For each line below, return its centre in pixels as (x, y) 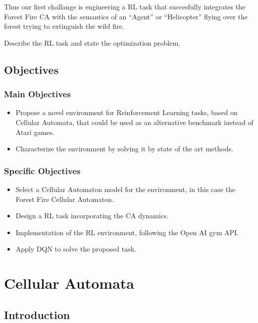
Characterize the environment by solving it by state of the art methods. (124, 149)
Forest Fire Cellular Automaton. (65, 199)
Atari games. (35, 132)
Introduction (37, 314)
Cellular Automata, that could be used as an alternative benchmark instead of (134, 122)
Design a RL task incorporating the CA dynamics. (92, 216)
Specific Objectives (42, 170)
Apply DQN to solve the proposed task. (76, 249)
